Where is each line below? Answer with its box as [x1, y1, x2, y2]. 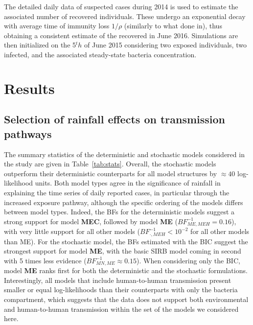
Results [4, 78, 55, 98]
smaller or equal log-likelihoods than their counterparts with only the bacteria [4, 284, 238, 295]
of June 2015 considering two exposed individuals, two [84, 40, 247, 50]
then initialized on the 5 [4, 40, 76, 50]
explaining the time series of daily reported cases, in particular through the [4, 187, 230, 197]
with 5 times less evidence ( [4, 255, 87, 265]
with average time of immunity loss [4, 21, 110, 31]
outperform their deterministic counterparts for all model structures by [4, 168, 217, 178]
